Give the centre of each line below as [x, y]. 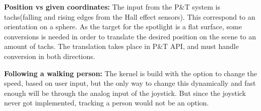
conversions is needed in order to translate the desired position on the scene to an [130, 36]
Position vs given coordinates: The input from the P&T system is [112, 7]
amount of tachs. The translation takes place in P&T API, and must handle [121, 46]
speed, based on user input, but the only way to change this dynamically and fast [130, 83]
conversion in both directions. [50, 56]
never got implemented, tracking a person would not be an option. [107, 103]
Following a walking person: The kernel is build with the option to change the [131, 73]
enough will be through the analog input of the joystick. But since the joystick [125, 93]
